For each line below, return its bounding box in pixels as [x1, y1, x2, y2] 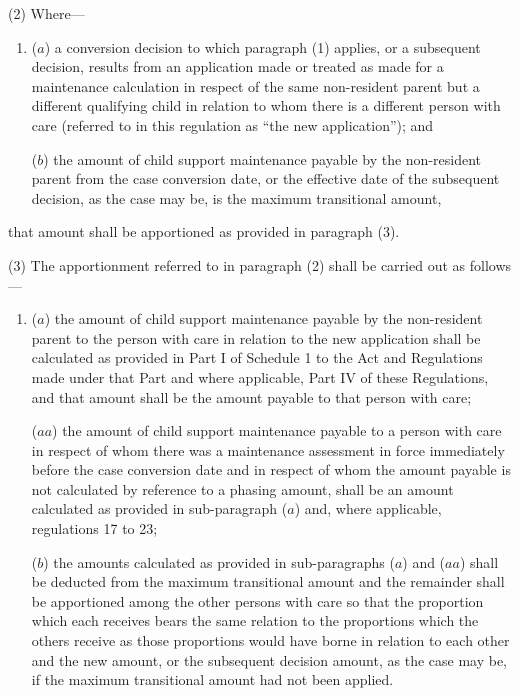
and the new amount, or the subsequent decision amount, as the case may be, [31, 649, 508, 670]
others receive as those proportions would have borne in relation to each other [31, 630, 510, 651]
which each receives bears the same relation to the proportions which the [31, 610, 479, 631]
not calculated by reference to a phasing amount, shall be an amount [31, 478, 454, 499]
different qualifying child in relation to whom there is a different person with [31, 95, 501, 116]
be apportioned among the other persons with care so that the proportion [31, 590, 484, 611]
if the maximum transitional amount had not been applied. [31, 669, 394, 690]
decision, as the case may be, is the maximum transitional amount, [31, 187, 442, 208]
